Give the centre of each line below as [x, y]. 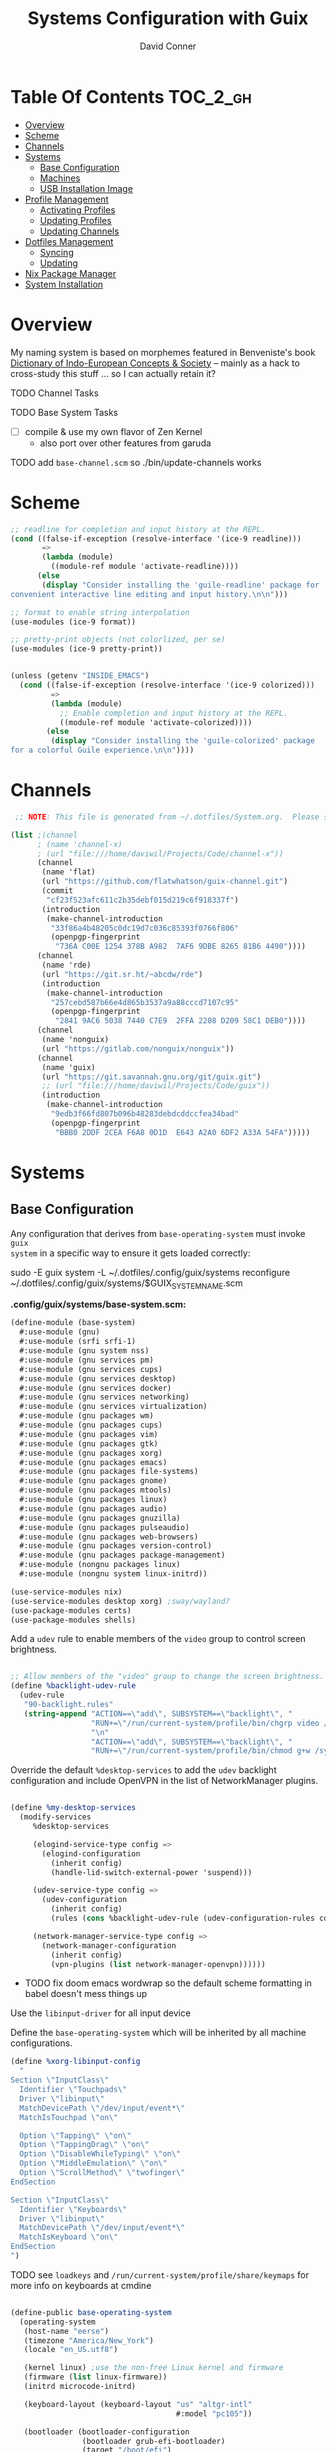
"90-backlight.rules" [68, 1705]
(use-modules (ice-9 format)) [73, 622]
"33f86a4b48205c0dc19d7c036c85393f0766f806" [145, 928]
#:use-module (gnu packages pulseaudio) [104, 1527]
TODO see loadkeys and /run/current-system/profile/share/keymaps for [160, 2274]
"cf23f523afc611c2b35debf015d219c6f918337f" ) [143, 900]
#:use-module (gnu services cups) [91, 1369]
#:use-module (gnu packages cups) [91, 1425]
